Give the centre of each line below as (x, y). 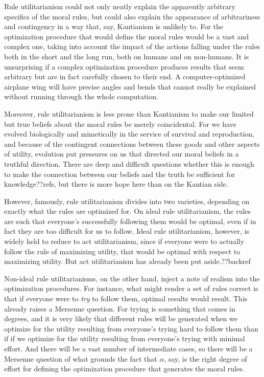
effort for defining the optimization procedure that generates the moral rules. (124, 369)
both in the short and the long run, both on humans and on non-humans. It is (127, 56)
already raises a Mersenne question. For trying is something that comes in (120, 308)
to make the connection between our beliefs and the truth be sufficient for (120, 174)
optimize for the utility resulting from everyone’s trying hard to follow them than (131, 328)
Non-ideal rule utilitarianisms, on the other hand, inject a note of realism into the (132, 278)
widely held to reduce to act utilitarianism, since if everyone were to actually (124, 241)
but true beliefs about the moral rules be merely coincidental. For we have (120, 124)
